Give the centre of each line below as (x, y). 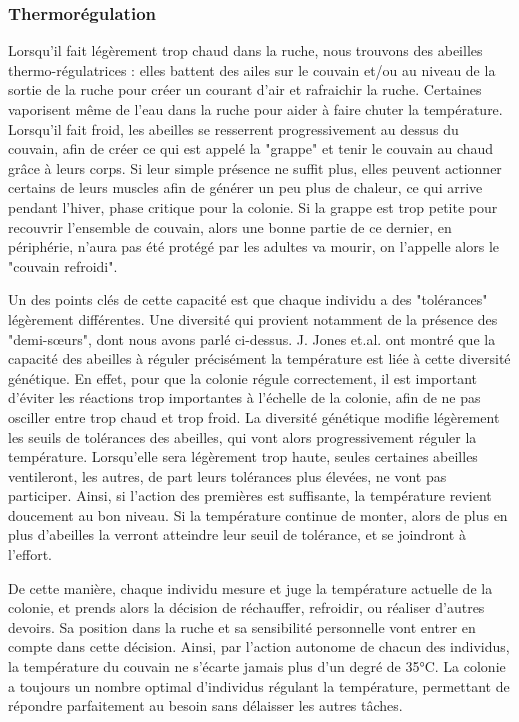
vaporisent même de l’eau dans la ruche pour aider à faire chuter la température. (255, 109)
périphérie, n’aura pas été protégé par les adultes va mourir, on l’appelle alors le (254, 246)
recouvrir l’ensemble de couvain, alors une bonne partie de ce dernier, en (230, 226)
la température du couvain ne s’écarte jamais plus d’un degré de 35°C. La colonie (257, 666)
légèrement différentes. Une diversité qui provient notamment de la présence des (253, 318)
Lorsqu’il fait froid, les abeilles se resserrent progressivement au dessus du (233, 128)
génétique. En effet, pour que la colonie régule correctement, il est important (243, 377)
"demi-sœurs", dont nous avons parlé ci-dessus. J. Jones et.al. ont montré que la (252, 338)
